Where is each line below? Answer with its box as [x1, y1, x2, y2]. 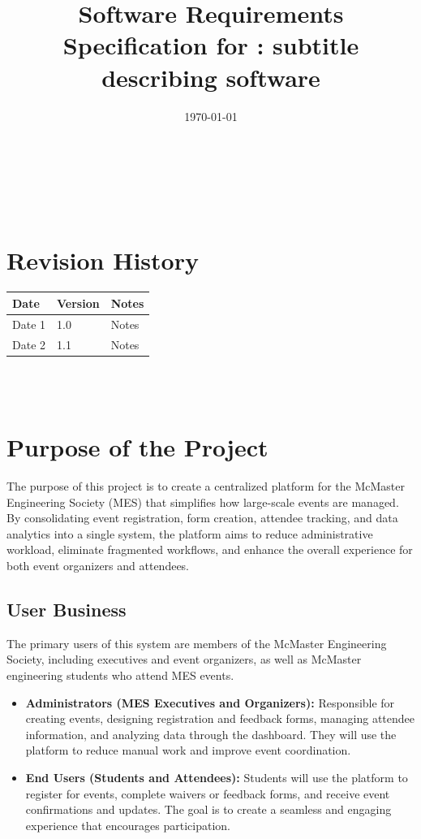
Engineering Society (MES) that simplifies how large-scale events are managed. [6, 493, 399, 510]
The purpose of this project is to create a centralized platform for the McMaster [6, 478, 405, 494]
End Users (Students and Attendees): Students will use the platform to [25, 768, 408, 785]
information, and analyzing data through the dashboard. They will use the [25, 725, 397, 742]
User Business [6, 596, 127, 621]
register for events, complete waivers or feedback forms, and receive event [25, 785, 390, 802]
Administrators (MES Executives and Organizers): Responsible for [25, 694, 395, 711]
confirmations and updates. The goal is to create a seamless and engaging [25, 801, 392, 818]
